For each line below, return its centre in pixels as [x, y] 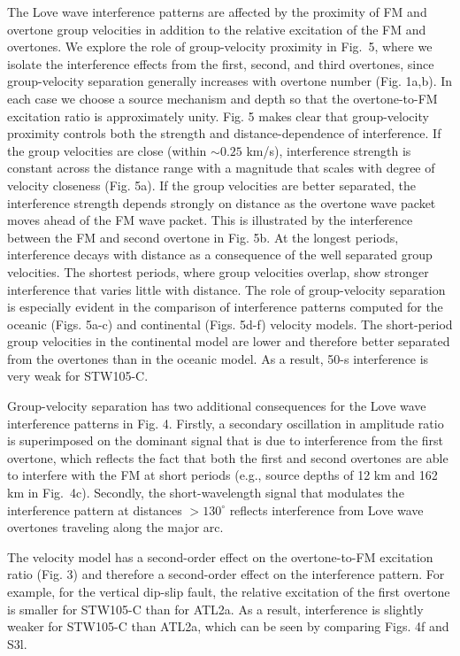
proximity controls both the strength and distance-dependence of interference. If [224, 133]
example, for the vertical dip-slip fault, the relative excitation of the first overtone [229, 591]
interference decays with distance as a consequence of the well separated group [220, 255]
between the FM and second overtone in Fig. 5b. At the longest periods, [203, 237]
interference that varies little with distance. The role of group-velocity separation [226, 289]
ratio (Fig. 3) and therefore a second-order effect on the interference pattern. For [226, 574]
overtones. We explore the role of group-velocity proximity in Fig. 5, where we [220, 46]
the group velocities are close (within [107, 150]
